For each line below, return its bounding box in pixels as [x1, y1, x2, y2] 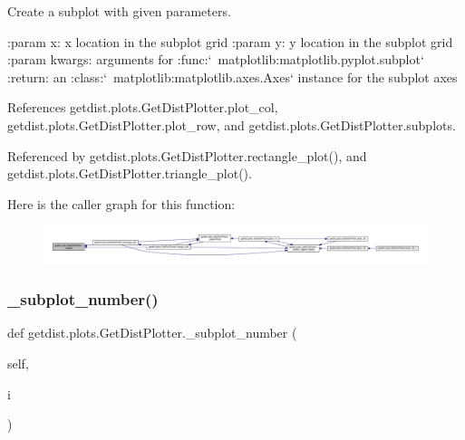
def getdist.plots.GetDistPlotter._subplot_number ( [7, 323, 297, 342]
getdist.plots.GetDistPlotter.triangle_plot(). [7, 164, 252, 183]
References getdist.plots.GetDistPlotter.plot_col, [7, 98, 278, 117]
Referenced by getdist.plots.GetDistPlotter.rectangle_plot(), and [7, 146, 367, 165]
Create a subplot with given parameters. [7, 2, 231, 20]
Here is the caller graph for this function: [7, 194, 236, 213]
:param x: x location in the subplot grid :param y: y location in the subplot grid [7, 32, 453, 51]
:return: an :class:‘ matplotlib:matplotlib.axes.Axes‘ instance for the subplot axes [7, 67, 458, 86]
